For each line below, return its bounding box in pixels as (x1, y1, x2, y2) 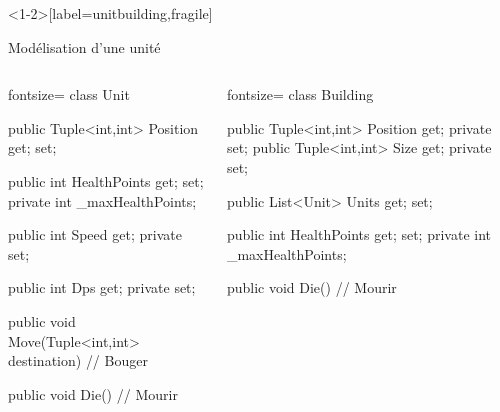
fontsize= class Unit (8, 84, 130, 105)
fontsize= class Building (226, 84, 374, 105)
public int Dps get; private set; (8, 277, 196, 298)
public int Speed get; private (8, 224, 182, 245)
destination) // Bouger (8, 350, 148, 371)
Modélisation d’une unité (8, 36, 161, 57)
